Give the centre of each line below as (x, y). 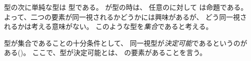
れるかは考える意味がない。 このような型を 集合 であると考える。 (108, 26)
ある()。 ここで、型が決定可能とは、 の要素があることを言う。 (105, 52)
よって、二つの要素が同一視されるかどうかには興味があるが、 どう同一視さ (125, 16)
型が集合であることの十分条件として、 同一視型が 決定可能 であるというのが (126, 43)
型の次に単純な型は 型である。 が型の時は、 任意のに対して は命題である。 (126, 7)
